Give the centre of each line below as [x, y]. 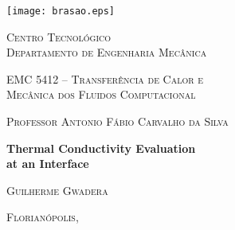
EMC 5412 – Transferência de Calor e [105, 78]
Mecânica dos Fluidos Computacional [101, 94]
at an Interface [48, 164]
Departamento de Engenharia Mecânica [107, 52]
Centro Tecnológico [59, 36]
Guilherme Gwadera [57, 190]
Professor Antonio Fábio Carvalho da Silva [117, 121]
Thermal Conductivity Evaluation [101, 148]
